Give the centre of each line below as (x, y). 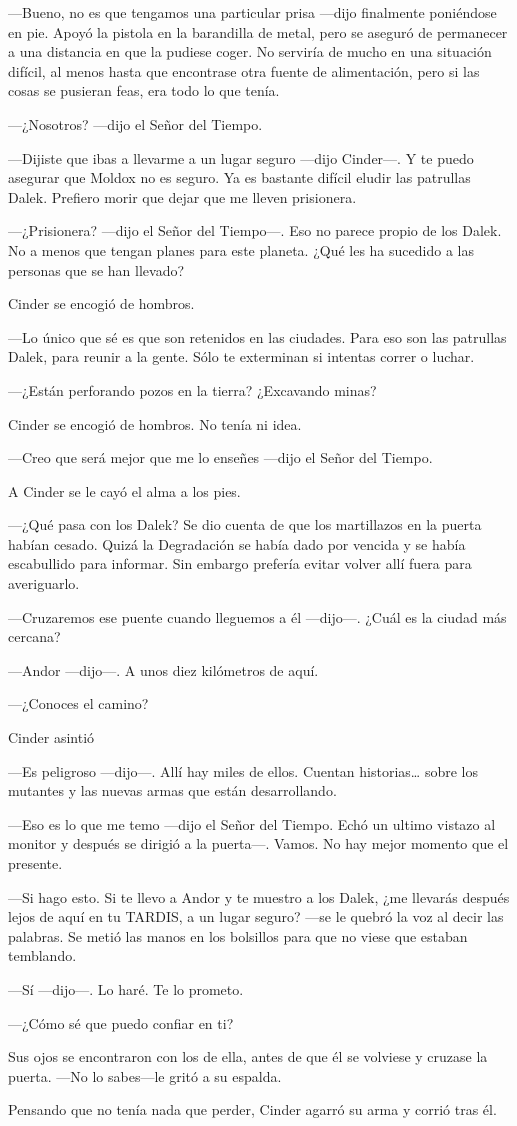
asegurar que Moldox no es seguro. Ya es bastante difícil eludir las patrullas (239, 177)
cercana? (34, 636)
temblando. (42, 955)
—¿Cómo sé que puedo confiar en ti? (121, 1022)
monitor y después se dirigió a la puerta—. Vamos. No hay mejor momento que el (258, 843)
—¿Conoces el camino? (78, 703)
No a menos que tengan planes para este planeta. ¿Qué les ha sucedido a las (241, 249)
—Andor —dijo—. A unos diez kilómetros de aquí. (163, 669)
